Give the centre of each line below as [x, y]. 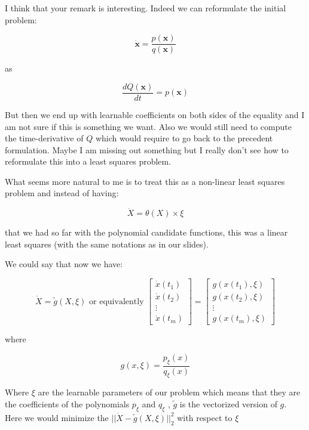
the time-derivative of [44, 138]
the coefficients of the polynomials [67, 404]
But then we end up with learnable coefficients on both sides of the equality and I [155, 114]
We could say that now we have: [64, 264]
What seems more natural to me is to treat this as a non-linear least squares [145, 181]
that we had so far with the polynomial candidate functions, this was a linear [146, 232]
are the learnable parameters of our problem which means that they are [169, 392]
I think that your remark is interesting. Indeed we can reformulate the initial [146, 8]
